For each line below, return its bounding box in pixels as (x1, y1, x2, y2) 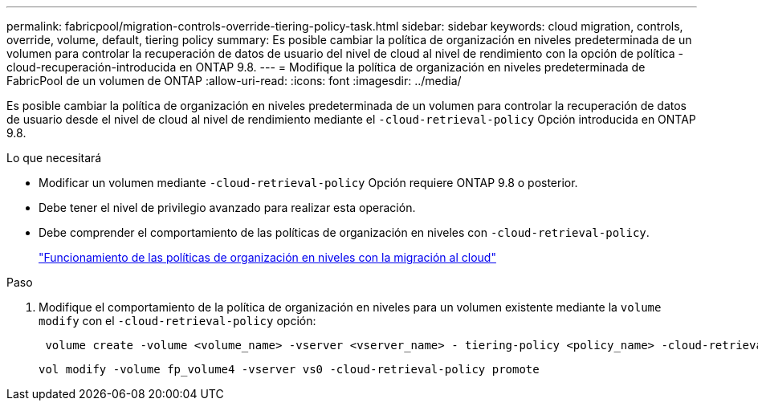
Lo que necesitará (6, 151, 102, 165)
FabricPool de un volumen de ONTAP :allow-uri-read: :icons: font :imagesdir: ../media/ (6, 74, 462, 88)
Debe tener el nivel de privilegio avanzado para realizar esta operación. (39, 201, 416, 214)
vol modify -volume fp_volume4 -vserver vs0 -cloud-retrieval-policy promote (39, 363, 540, 376)
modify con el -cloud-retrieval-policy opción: (39, 314, 316, 328)
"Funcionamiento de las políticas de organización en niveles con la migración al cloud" (39, 250, 496, 264)
